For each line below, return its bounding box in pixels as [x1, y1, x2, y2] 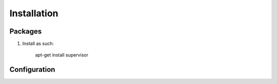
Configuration [9, 65, 55, 74]
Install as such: [22, 41, 54, 47]
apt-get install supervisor [35, 52, 88, 58]
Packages [9, 27, 42, 36]
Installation [9, 8, 58, 19]
